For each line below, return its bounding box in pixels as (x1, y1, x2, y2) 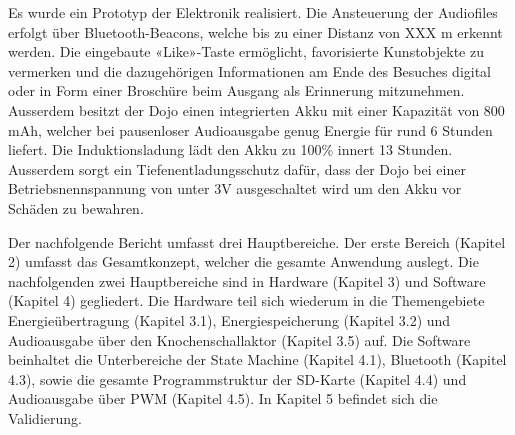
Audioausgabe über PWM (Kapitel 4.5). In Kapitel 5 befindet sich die (8, 388, 438, 409)
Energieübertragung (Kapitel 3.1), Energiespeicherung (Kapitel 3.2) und (8, 309, 451, 330)
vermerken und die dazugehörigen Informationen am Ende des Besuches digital (8, 60, 491, 81)
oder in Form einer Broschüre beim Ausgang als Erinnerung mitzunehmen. (8, 80, 465, 101)
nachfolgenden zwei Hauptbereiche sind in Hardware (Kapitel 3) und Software (8, 270, 486, 291)
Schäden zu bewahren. (8, 197, 144, 218)
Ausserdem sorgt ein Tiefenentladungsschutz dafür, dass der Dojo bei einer (8, 158, 466, 179)
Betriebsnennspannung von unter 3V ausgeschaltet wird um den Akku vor (8, 178, 462, 199)
